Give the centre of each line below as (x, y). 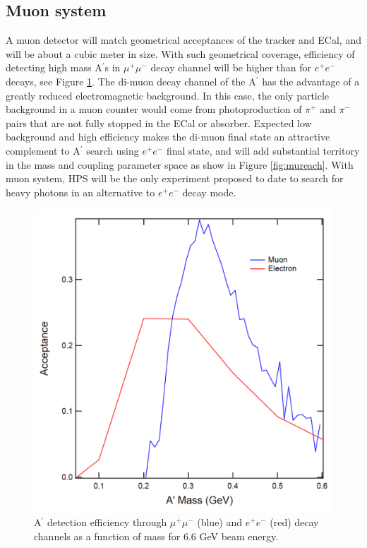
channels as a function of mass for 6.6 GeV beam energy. (156, 536)
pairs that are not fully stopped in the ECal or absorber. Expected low (159, 123)
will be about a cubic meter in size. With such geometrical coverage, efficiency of (180, 53)
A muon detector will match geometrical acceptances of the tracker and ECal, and (183, 40)
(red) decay (294, 522)
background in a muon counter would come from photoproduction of (154, 109)
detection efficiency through (107, 522)
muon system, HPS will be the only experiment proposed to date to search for (175, 178)
